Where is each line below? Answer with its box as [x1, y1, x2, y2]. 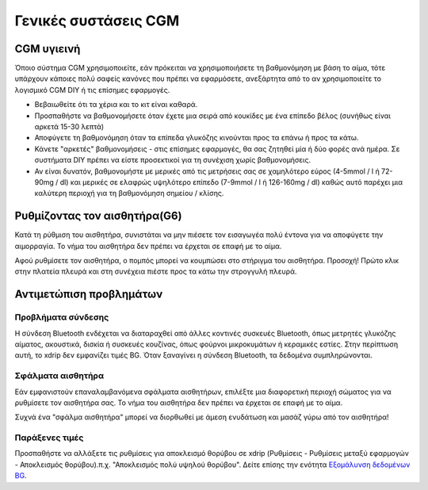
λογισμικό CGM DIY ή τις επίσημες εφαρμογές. [14, 85, 170, 94]
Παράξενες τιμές [14, 432, 84, 443]
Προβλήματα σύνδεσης [14, 312, 109, 323]
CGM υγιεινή [14, 42, 81, 56]
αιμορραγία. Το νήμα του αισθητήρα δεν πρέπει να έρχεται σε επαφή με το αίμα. [14, 241, 282, 251]
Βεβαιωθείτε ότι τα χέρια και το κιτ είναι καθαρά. [34, 100, 198, 109]
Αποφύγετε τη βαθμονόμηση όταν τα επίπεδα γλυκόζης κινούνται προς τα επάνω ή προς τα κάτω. [34, 133, 359, 143]
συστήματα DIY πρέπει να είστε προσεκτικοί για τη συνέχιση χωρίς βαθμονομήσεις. [34, 155, 311, 165]
